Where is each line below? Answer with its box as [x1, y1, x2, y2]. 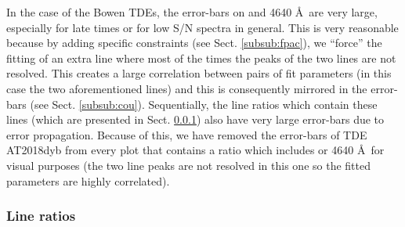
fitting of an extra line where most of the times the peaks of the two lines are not [6, 49, 396, 66]
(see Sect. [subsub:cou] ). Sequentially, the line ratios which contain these [30, 95, 378, 112]
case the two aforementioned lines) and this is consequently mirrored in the [6, 80, 367, 96]
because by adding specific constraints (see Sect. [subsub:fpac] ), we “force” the [6, 34, 382, 51]
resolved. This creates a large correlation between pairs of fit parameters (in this [6, 65, 392, 81]
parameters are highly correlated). [6, 172, 170, 189]
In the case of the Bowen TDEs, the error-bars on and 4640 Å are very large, [6, 4, 378, 20]
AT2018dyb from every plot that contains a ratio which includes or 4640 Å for [6, 142, 385, 158]
